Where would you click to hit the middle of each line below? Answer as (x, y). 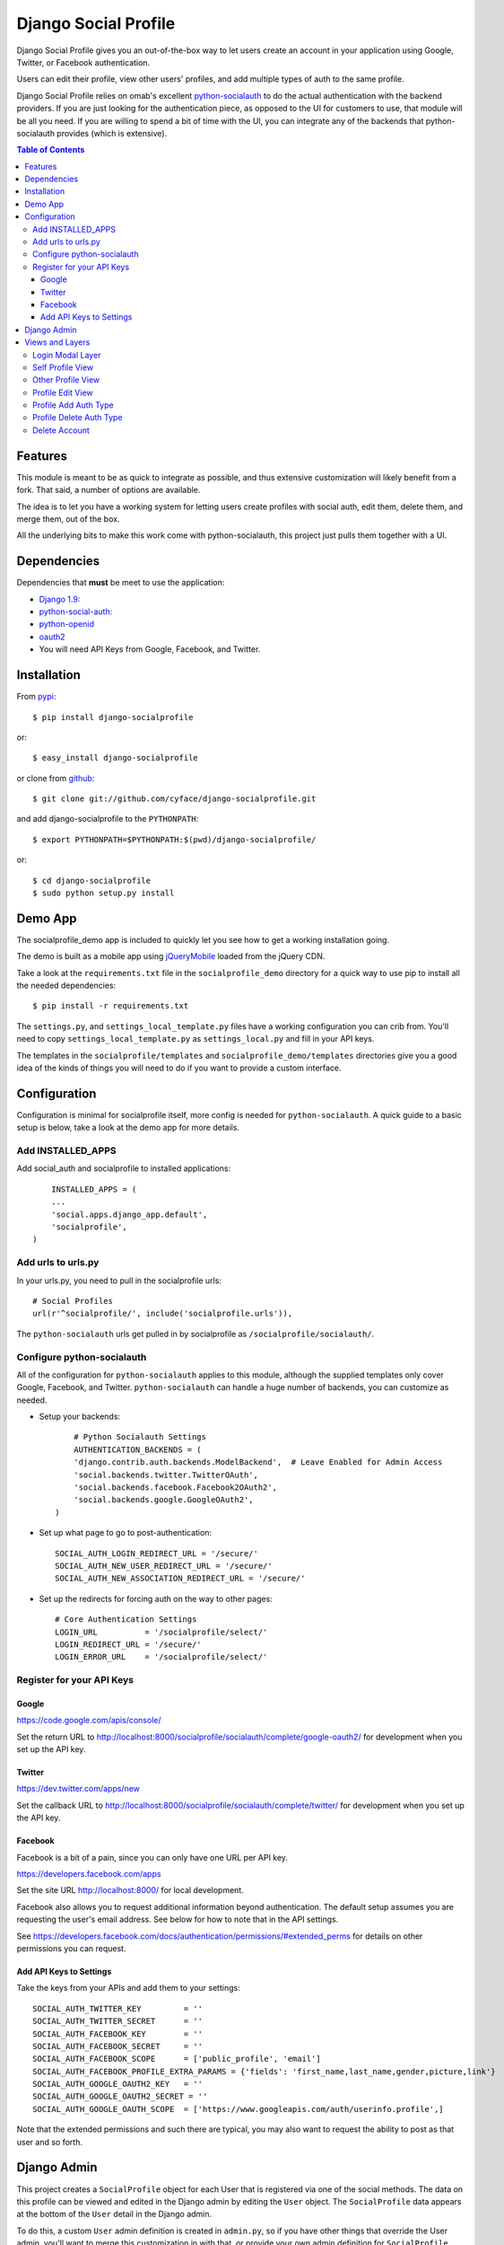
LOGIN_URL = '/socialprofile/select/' (161, 1632)
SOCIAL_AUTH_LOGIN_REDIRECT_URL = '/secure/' (157, 1553)
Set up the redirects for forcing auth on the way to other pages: (156, 1598)
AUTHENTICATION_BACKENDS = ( (137, 1449)
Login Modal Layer (67, 355)
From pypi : (36, 697)
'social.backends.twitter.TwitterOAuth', (166, 1475)
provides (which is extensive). (112, 133)
